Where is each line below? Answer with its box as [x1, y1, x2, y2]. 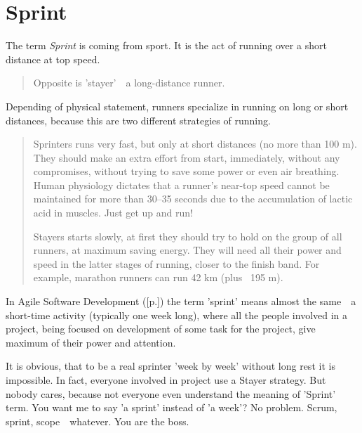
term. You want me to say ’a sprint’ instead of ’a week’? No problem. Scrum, [6, 400, 337, 415]
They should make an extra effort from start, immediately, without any [33, 150, 340, 164]
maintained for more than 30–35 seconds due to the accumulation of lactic [33, 191, 353, 206]
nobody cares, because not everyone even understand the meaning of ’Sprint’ [6, 386, 336, 401]
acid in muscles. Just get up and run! [33, 205, 193, 220]
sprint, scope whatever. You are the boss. [6, 413, 189, 428]
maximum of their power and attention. [6, 335, 176, 349]
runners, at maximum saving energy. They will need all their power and [33, 243, 342, 257]
